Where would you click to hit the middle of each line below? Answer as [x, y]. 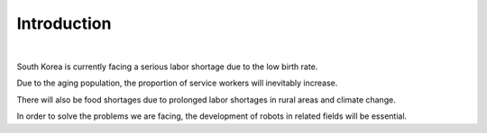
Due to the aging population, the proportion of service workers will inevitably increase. [177, 83]
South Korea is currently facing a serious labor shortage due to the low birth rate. [167, 66]
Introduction [64, 23]
